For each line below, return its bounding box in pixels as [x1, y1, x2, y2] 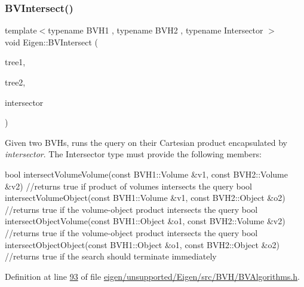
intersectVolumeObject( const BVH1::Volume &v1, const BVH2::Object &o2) [5, 191, 285, 204]
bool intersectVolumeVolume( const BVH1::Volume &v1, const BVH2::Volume [5, 167, 288, 180]
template [5, 24, 37, 36]
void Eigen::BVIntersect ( [5, 35, 99, 48]
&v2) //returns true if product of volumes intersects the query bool [5, 179, 252, 192]
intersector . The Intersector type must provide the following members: [5, 148, 262, 160]
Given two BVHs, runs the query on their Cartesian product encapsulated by [5, 136, 287, 148]
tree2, [5, 76, 26, 88]
